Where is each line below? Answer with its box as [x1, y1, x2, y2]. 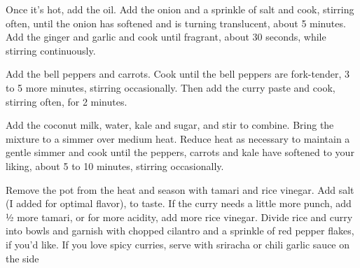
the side [6, 251, 39, 265]
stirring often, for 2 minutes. [6, 94, 127, 108]
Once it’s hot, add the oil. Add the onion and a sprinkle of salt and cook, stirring [6, 2, 354, 16]
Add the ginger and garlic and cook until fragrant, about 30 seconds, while [6, 29, 326, 44]
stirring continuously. [6, 43, 96, 57]
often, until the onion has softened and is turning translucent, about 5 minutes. [6, 15, 346, 30]
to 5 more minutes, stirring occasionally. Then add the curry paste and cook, [6, 80, 335, 94]
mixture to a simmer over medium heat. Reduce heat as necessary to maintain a [6, 131, 350, 146]
